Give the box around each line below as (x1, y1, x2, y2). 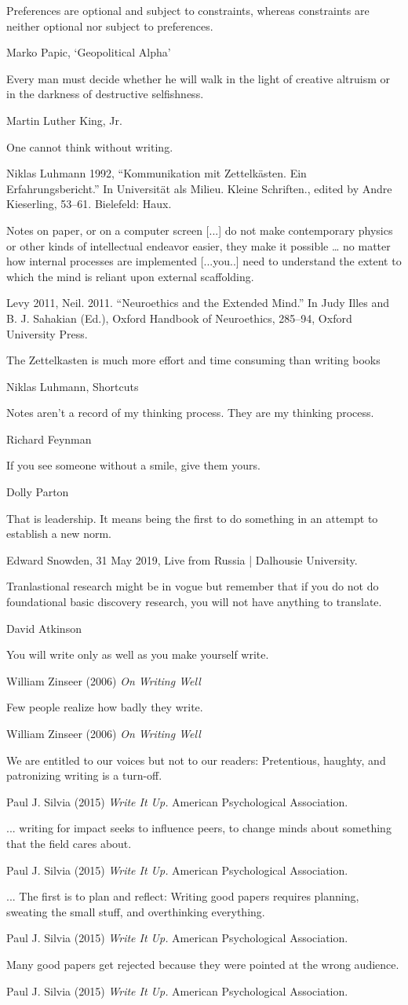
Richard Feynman (6, 430, 92, 447)
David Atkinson (6, 619, 82, 636)
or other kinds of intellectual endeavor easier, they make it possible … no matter (6, 237, 391, 254)
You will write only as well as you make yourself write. (6, 646, 269, 663)
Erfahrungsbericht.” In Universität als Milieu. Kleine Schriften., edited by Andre (6, 180, 392, 196)
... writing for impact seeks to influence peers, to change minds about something (6, 820, 392, 836)
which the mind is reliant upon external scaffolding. (6, 268, 254, 284)
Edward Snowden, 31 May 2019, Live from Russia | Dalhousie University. (6, 551, 358, 568)
